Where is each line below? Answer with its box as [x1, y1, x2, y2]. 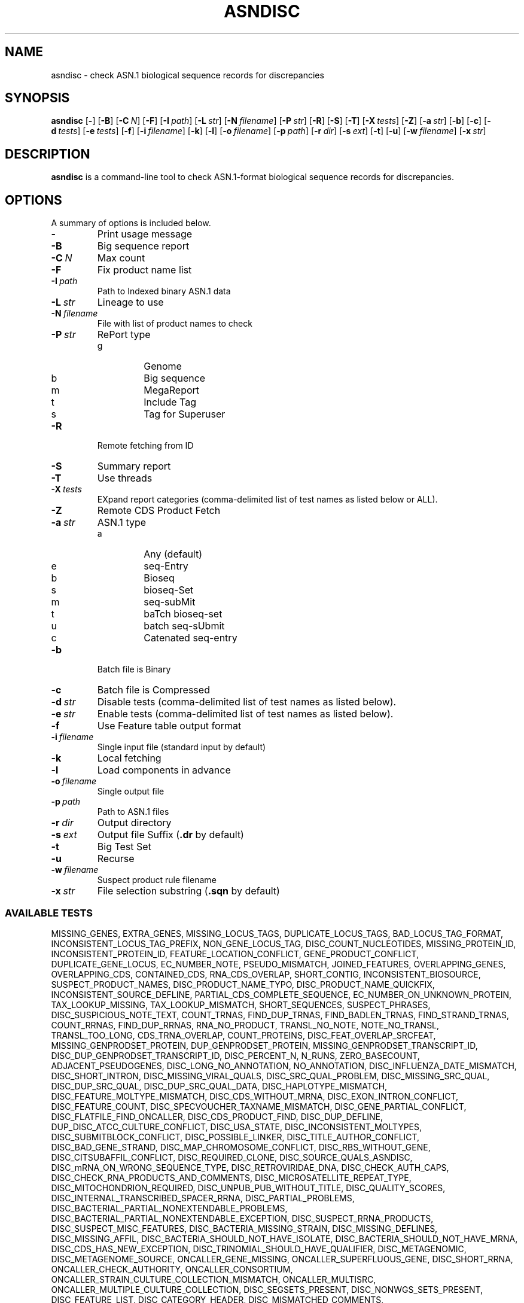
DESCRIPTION [5, 146, 90, 162]
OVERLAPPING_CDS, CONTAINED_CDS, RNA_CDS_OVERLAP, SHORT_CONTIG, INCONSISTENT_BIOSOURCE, [51, 969, 481, 979]
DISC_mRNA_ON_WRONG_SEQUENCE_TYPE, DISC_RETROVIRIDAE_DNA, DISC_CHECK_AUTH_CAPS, [51, 1162, 449, 1173]
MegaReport [144, 384, 200, 397]
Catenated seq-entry [144, 632, 237, 644]
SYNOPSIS [5, 90, 70, 106]
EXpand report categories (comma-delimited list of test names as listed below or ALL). [97, 494, 438, 505]
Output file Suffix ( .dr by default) [97, 829, 244, 841]
